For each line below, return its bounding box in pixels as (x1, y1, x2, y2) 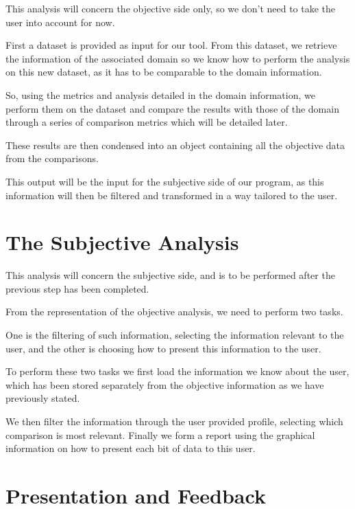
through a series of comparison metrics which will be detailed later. (5, 115, 288, 129)
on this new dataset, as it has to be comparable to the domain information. (5, 65, 322, 79)
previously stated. (5, 391, 80, 405)
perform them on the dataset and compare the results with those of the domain (5, 101, 339, 115)
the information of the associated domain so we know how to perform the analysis (5, 51, 350, 65)
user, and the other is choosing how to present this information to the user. (5, 341, 321, 355)
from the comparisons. (5, 151, 99, 166)
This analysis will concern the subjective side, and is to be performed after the (5, 268, 335, 282)
